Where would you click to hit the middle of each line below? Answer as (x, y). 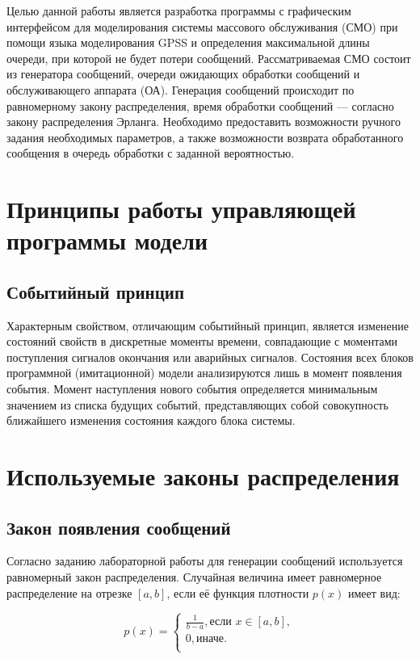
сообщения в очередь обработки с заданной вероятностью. (151, 153)
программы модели (107, 240)
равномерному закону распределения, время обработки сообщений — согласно (200, 105)
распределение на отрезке (69, 592)
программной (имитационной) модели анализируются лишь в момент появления (204, 373)
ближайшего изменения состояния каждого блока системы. (151, 420)
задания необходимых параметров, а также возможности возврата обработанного (205, 137)
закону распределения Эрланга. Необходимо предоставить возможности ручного (204, 122)
